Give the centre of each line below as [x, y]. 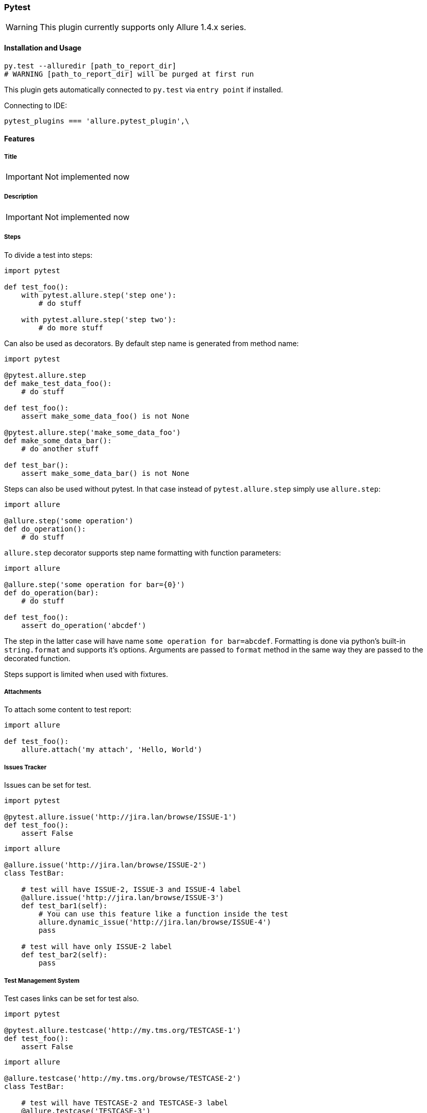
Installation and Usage [43, 47]
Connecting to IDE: [36, 105]
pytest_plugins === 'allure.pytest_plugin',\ [97, 121]
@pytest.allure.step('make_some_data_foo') [92, 432]
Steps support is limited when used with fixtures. [86, 674]
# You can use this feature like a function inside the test [163, 914]
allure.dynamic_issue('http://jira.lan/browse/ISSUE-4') [155, 922]
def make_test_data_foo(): [58, 383]
